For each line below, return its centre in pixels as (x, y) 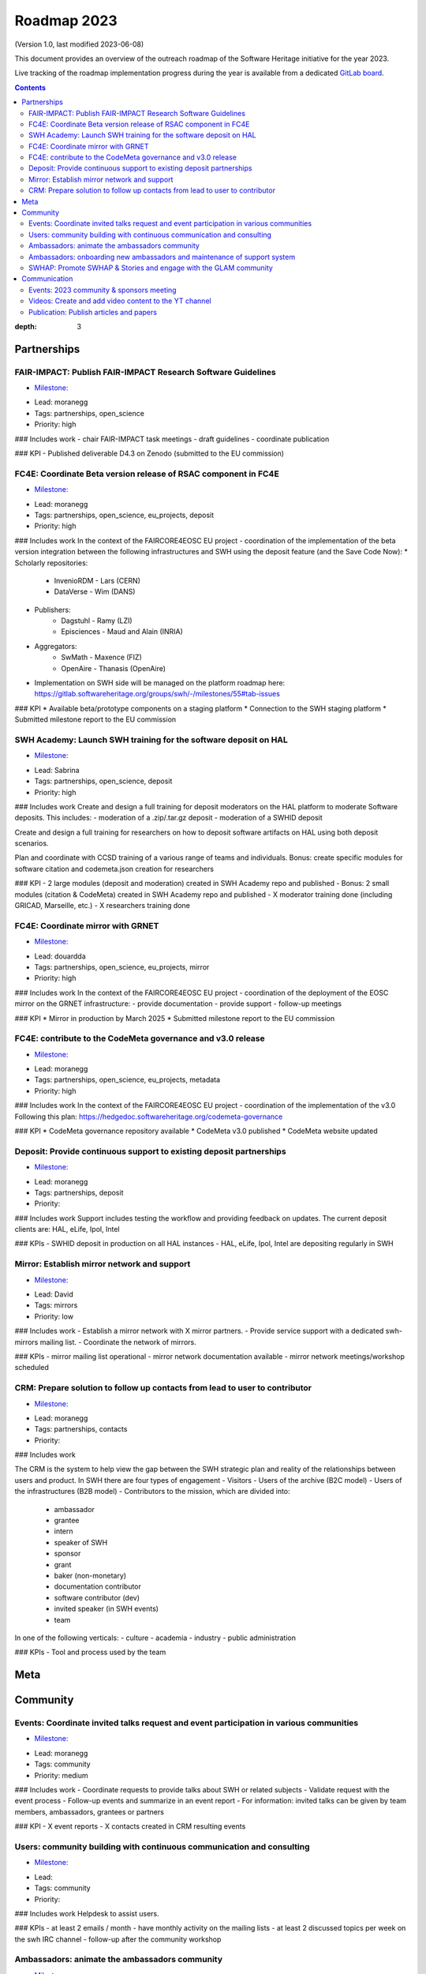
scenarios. (32, 843)
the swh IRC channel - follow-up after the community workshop (118, 1939)
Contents (30, 88)
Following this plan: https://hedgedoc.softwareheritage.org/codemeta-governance (149, 1116)
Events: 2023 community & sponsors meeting (103, 290)
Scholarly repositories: (51, 563)
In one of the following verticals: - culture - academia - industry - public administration (155, 1638)
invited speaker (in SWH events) (106, 1609)
